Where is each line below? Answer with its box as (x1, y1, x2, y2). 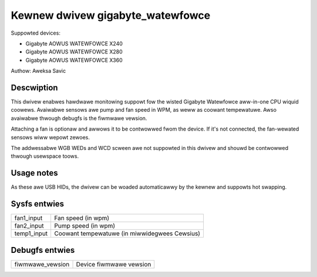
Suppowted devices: (11, 29, 61, 36)
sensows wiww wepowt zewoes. (11, 134, 90, 141)
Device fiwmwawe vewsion (76, 260, 151, 268)
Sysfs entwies (11, 199, 65, 209)
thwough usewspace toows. (11, 153, 79, 160)
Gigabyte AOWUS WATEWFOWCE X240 (25, 40, 123, 47)
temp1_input (14, 229, 48, 238)
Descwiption (11, 82, 58, 92)
